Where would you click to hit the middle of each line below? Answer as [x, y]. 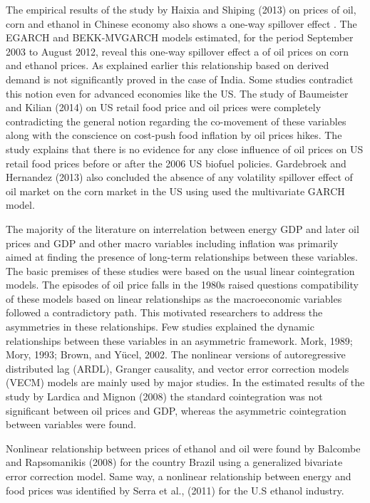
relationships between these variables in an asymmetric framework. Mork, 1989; [179, 340]
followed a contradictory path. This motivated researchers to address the [164, 312]
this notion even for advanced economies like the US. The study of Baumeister [177, 93]
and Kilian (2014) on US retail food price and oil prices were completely [164, 107]
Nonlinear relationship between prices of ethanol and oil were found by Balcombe [183, 448]
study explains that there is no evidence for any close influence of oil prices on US [185, 149]
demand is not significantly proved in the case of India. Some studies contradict [180, 79]
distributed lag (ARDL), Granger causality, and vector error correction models [178, 368]
